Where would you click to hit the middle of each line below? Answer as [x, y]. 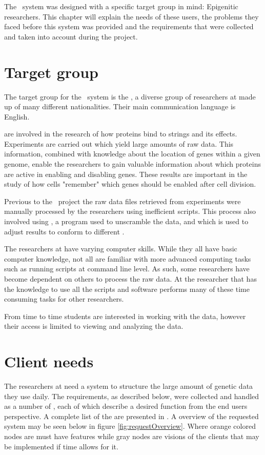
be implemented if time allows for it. [61, 446]
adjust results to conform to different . [64, 231]
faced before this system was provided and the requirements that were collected [129, 26]
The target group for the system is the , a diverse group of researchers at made [130, 96]
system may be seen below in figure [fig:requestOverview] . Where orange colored [130, 426]
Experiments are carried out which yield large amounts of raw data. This [119, 143]
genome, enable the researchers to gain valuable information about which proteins [132, 164]
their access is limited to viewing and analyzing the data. [94, 326]
